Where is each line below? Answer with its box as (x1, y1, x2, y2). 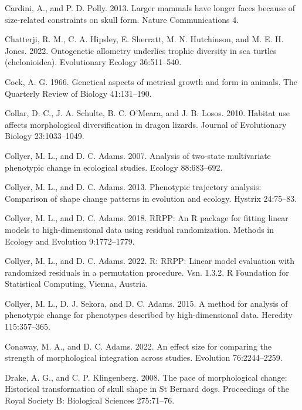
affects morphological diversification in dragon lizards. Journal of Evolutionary (5, 118, 287, 130)
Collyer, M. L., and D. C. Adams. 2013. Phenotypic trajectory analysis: (5, 181, 262, 193)
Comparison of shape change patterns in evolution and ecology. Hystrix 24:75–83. (5, 192, 297, 204)
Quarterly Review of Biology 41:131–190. (5, 87, 152, 99)
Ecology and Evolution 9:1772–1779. (5, 235, 135, 247)
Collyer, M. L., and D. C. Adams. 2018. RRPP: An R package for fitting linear (5, 212, 289, 224)
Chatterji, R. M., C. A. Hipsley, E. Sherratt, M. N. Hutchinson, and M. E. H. (5, 33, 284, 45)
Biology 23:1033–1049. (5, 130, 84, 142)
